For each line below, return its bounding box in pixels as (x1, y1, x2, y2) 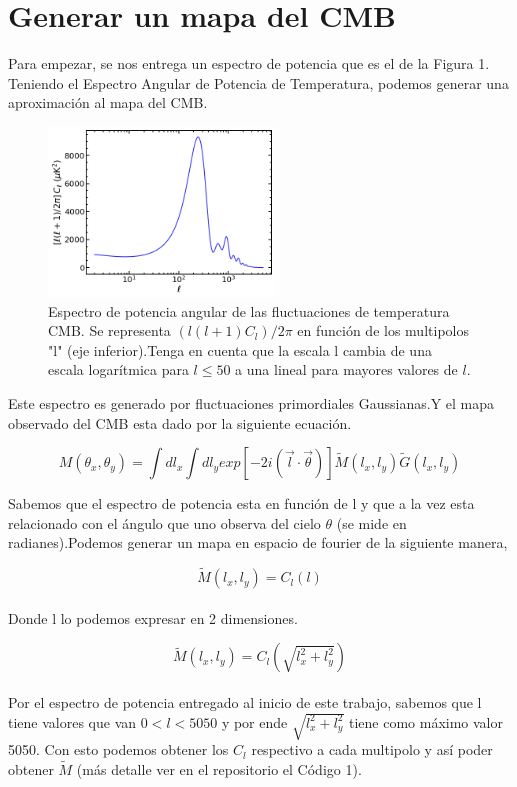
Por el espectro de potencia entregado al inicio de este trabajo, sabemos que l (8, 691, 482, 712)
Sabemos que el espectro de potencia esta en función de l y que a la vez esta (8, 493, 475, 514)
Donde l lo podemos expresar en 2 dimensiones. (8, 607, 298, 628)
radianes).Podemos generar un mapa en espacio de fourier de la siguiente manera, (8, 532, 508, 553)
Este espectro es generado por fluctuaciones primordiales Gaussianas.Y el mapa (8, 392, 495, 413)
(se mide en (336, 512, 407, 533)
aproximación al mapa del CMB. (8, 92, 208, 113)
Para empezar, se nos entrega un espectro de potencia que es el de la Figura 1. (8, 53, 490, 74)
